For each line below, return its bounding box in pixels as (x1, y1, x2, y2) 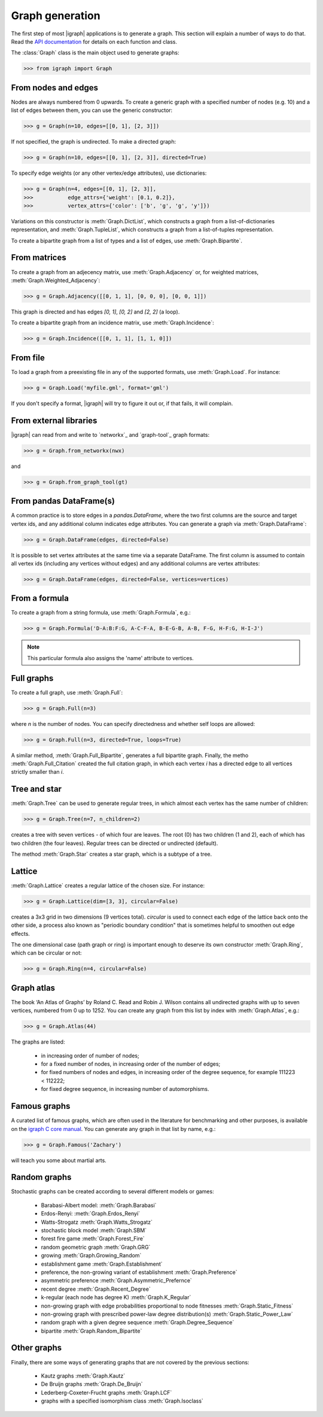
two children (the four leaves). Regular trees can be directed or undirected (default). (11, 840, 218, 847)
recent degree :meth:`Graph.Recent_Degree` (41, 1285, 151, 1293)
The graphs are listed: (11, 1038, 65, 1045)
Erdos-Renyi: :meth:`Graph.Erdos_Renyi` (41, 1210, 141, 1217)
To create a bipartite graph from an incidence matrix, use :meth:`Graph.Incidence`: (11, 319, 215, 326)
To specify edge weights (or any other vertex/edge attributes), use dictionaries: (11, 169, 207, 177)
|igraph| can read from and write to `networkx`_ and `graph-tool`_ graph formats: (11, 431, 209, 438)
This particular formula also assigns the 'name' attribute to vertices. (27, 654, 194, 661)
